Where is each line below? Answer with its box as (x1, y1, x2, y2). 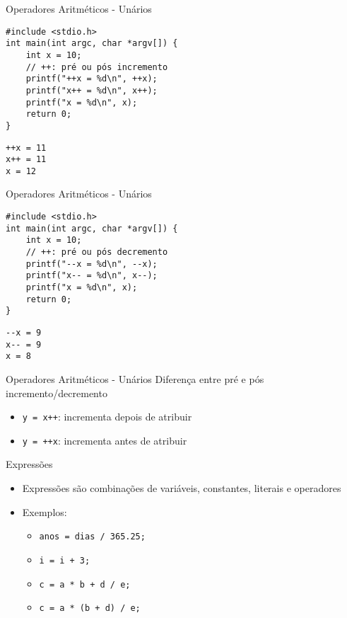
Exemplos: (22, 504, 67, 519)
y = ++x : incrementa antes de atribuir (22, 433, 187, 447)
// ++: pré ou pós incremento (25, 62, 168, 72)
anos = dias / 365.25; (39, 532, 146, 542)
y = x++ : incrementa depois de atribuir (22, 409, 192, 424)
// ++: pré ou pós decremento (25, 247, 168, 258)
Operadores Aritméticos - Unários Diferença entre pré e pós (6, 371, 264, 386)
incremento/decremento (6, 385, 107, 400)
